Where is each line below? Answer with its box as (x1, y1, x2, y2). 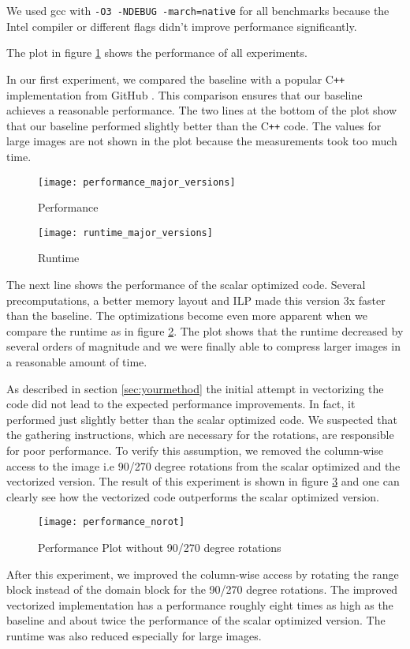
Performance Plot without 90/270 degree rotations (38, 539, 281, 555)
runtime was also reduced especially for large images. (6, 627, 262, 643)
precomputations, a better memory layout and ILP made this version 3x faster (6, 291, 386, 308)
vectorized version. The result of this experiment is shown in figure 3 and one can (6, 473, 400, 490)
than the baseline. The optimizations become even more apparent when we (6, 307, 367, 324)
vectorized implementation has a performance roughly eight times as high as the (6, 596, 393, 613)
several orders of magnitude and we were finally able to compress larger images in (6, 338, 401, 355)
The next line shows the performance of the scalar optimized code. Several (6, 276, 366, 293)
